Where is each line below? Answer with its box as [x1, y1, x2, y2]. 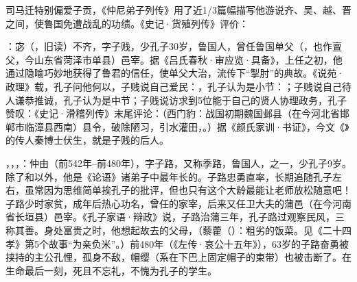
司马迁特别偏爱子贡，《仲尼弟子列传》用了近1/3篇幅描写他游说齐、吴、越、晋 [5, 3, 352, 16]
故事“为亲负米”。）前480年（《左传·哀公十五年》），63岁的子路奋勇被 [48, 236, 349, 251]
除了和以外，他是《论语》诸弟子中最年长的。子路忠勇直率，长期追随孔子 [5, 169, 332, 183]
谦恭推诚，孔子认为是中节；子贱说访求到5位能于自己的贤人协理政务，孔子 [14, 92, 347, 107]
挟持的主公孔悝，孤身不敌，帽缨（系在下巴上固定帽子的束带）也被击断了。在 [5, 250, 352, 264]
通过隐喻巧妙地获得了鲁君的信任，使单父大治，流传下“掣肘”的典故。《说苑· [5, 66, 345, 80]
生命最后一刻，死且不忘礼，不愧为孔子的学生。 [5, 263, 217, 277]
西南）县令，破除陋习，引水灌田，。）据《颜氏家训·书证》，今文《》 [53, 119, 349, 133]
